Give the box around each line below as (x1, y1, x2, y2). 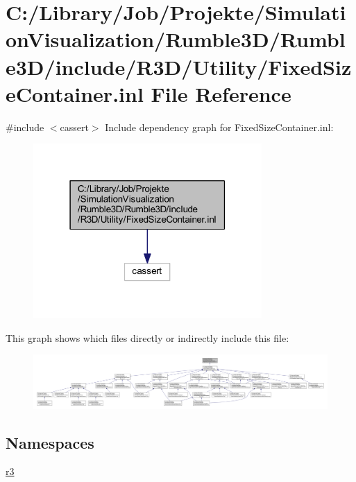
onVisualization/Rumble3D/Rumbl (6, 25, 346, 53)
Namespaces (6, 431, 94, 453)
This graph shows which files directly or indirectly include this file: (6, 330, 289, 345)
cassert (60, 119, 89, 134)
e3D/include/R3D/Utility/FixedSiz (6, 52, 352, 80)
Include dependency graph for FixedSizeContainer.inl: (105, 119, 334, 134)
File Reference (151, 79, 291, 107)
